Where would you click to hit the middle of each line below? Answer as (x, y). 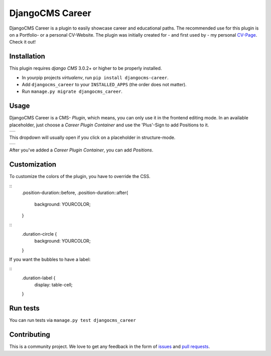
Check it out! (23, 42)
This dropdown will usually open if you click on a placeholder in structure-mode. (92, 137)
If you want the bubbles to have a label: (50, 259)
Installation (27, 56)
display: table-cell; (53, 285)
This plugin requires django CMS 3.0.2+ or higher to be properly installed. (86, 68)
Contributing (30, 335)
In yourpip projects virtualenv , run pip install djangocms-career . (95, 77)
